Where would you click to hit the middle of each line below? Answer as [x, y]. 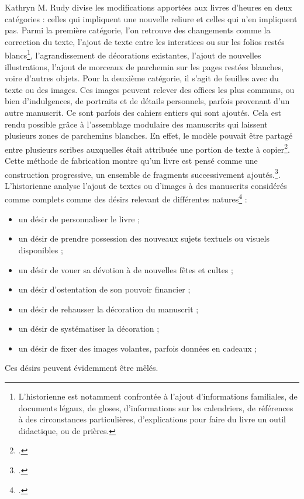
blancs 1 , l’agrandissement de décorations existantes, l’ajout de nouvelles [133, 54]
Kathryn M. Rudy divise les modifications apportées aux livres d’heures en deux [148, 7]
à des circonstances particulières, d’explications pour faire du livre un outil [152, 419]
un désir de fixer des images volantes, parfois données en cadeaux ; [138, 348]
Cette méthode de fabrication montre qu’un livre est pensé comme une [131, 161]
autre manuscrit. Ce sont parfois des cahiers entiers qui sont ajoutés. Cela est [143, 112]
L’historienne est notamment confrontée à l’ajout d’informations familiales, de [158, 396]
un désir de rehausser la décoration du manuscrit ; [108, 309]
